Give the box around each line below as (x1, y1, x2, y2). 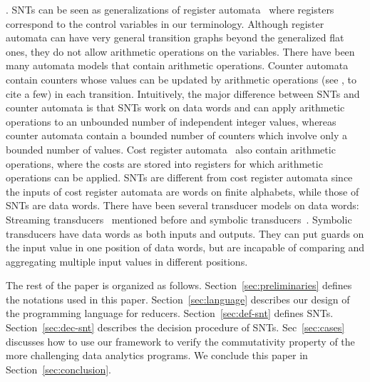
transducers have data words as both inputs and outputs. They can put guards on (6, 226, 364, 241)
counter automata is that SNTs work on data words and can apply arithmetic (6, 100, 345, 115)
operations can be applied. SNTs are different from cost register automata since (6, 170, 353, 185)
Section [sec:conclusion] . (6, 361, 111, 376)
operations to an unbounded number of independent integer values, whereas (6, 114, 336, 129)
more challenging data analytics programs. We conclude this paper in (6, 348, 308, 363)
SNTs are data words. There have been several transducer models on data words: (6, 198, 359, 213)
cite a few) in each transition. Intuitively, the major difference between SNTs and (6, 86, 360, 101)
